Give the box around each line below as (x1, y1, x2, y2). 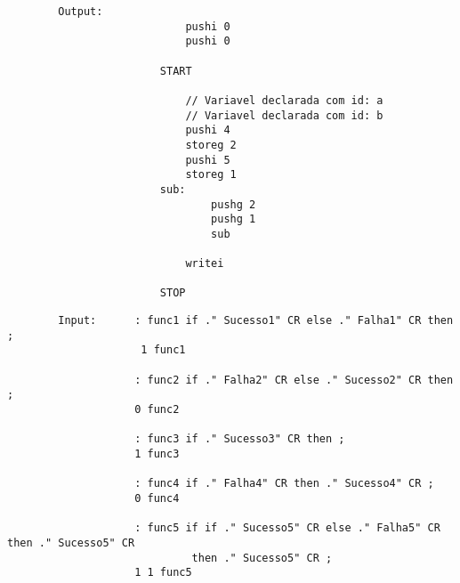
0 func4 (134, 492, 180, 505)
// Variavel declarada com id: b (185, 109, 383, 122)
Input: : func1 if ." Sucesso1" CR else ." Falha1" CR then (58, 314, 454, 328)
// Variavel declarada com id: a (185, 93, 383, 107)
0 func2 (134, 403, 180, 417)
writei (185, 257, 224, 271)
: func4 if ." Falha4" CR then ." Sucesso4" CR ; (134, 477, 434, 490)
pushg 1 (211, 213, 256, 226)
